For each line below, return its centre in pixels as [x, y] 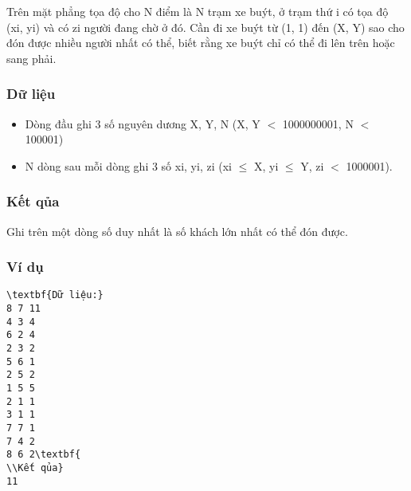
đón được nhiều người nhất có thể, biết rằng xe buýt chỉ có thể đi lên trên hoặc [201, 43]
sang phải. [31, 58]
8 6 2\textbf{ [44, 455]
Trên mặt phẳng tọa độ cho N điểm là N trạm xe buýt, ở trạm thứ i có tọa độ [198, 11]
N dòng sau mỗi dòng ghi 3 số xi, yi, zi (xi [128, 165]
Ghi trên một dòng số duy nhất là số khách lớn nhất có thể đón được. [177, 231]
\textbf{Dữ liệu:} [55, 295]
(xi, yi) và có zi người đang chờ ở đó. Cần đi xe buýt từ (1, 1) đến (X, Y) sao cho [205, 27]
